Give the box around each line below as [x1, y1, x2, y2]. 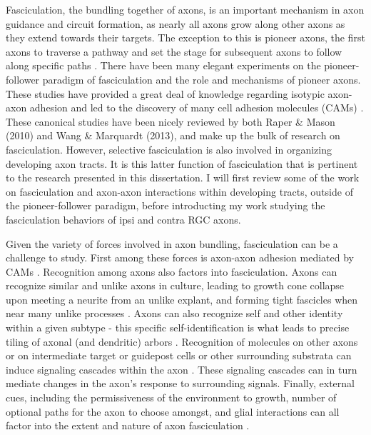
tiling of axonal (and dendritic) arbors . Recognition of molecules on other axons [6, 334, 358, 349]
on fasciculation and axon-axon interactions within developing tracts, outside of [6, 184, 353, 199]
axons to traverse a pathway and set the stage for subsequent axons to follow [6, 44, 342, 59]
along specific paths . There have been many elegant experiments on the [6, 58, 321, 73]
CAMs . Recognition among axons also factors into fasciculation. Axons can [6, 264, 337, 279]
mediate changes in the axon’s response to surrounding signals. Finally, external [6, 376, 355, 391]
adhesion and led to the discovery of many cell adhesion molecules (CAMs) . [29, 100, 364, 115]
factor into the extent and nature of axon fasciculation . [6, 418, 250, 433]
